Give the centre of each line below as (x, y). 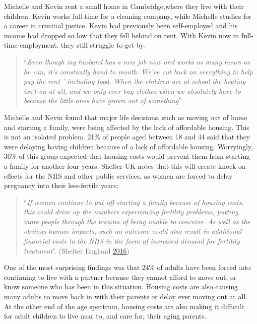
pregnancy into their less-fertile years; (61, 185)
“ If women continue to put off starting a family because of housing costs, (134, 202)
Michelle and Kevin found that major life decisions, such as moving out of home (126, 117)
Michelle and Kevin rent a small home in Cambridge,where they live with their (124, 6)
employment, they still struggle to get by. (82, 45)
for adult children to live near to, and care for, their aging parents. (105, 316)
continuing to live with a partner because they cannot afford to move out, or (120, 277)
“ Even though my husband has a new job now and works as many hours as (137, 61)
